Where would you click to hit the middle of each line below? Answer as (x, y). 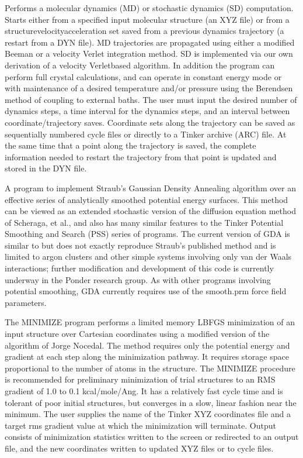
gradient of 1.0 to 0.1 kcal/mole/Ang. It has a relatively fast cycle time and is (144, 391)
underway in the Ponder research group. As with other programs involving (138, 279)
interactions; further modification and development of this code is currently (139, 268)
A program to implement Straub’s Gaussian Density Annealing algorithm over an (150, 187)
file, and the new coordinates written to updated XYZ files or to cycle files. (139, 448)
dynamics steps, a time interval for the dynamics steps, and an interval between (147, 111)
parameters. (26, 302)
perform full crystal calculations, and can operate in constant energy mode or (143, 76)
